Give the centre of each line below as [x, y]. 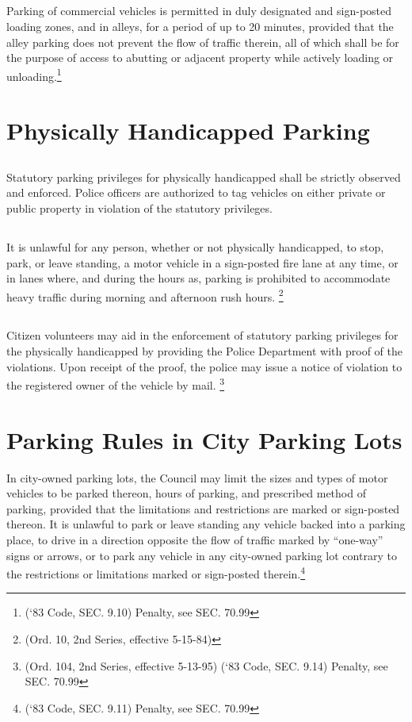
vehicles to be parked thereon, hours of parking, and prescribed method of [186, 493]
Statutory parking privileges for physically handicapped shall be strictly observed [204, 177]
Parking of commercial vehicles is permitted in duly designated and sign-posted [199, 11]
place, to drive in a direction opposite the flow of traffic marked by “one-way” [195, 539]
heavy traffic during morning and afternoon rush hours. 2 [145, 295]
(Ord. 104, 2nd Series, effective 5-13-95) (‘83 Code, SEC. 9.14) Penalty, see [206, 665]
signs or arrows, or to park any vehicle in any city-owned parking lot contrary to [202, 555]
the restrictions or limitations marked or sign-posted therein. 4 [156, 572]
